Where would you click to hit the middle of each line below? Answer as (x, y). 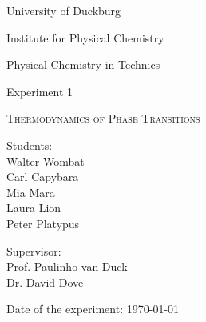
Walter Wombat (46, 161)
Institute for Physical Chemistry (85, 37)
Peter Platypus (43, 223)
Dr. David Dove (45, 282)
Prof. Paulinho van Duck (67, 266)
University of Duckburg (64, 10)
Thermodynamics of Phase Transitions (103, 118)
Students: (30, 145)
